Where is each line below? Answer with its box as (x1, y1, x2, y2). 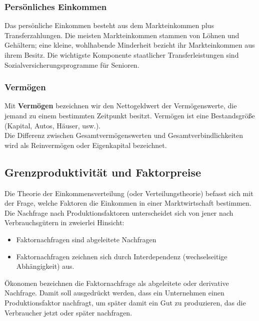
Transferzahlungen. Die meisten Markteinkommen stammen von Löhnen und (4, 30, 239, 40)
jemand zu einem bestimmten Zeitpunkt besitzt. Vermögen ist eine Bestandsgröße (4, 110, 255, 120)
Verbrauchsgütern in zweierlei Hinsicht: (4, 217, 124, 228)
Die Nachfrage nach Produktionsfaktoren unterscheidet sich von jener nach (4, 207, 233, 218)
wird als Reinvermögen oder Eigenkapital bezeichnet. (4, 139, 167, 150)
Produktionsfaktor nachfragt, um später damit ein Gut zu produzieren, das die (4, 297, 246, 307)
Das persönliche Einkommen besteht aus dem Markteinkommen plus (4, 20, 214, 31)
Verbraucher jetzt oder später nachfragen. (4, 307, 132, 317)
